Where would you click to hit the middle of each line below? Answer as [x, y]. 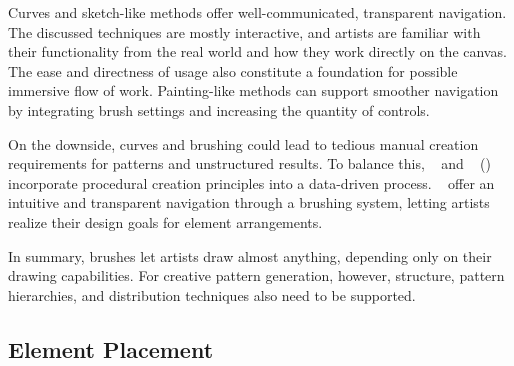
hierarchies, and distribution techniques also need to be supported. [212, 294]
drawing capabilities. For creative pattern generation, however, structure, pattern [256, 275]
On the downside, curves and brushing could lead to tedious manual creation [243, 143]
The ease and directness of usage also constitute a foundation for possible [233, 70]
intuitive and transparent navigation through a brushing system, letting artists [249, 202]
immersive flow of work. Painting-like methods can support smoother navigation [253, 90]
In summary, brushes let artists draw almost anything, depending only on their [250, 255]
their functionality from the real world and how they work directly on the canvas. [257, 51]
